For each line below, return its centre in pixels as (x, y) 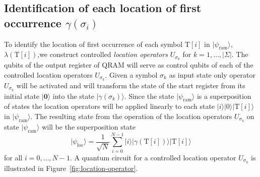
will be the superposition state (89, 126)
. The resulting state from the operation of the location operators (131, 116)
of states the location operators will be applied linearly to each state (110, 106)
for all (13, 157)
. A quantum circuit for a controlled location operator (153, 157)
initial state (22, 96)
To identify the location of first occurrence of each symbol (93, 44)
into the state (73, 96)
